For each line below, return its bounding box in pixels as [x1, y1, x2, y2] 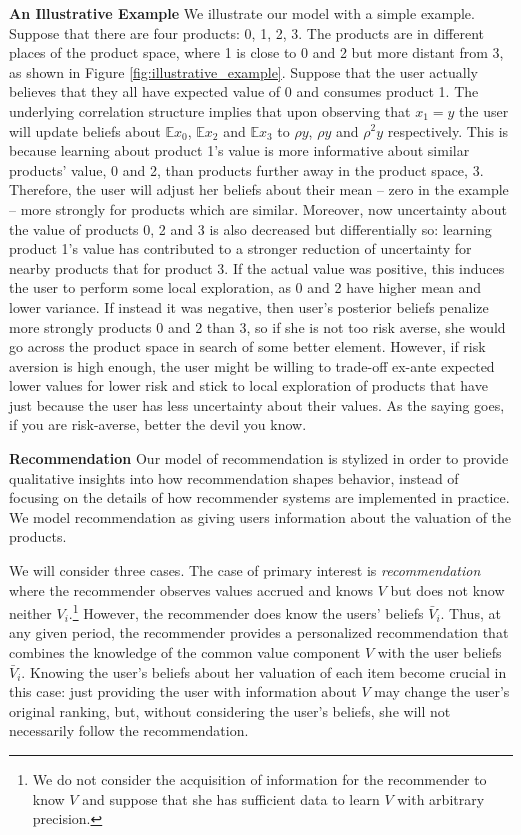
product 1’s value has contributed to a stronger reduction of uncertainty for [9, 238, 472, 259]
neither [9, 602, 52, 623]
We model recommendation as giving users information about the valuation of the [9, 506, 512, 527]
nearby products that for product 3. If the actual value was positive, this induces [9, 257, 505, 278]
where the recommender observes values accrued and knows [9, 579, 374, 600]
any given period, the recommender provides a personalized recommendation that [9, 622, 509, 643]
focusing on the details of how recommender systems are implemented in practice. [9, 487, 510, 508]
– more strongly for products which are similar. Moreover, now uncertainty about [9, 198, 507, 219]
